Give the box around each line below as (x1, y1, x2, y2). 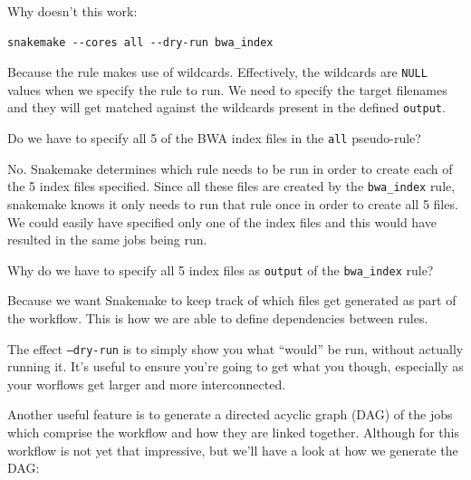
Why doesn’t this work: (7, 2, 138, 20)
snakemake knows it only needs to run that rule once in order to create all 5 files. (7, 195, 458, 213)
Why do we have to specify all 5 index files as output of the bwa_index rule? (7, 260, 434, 279)
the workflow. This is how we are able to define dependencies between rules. (7, 309, 428, 328)
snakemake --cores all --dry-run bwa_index (7, 35, 274, 49)
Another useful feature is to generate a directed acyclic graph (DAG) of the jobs (7, 405, 453, 424)
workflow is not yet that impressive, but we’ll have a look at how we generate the (7, 440, 458, 459)
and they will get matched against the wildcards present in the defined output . (7, 98, 446, 117)
